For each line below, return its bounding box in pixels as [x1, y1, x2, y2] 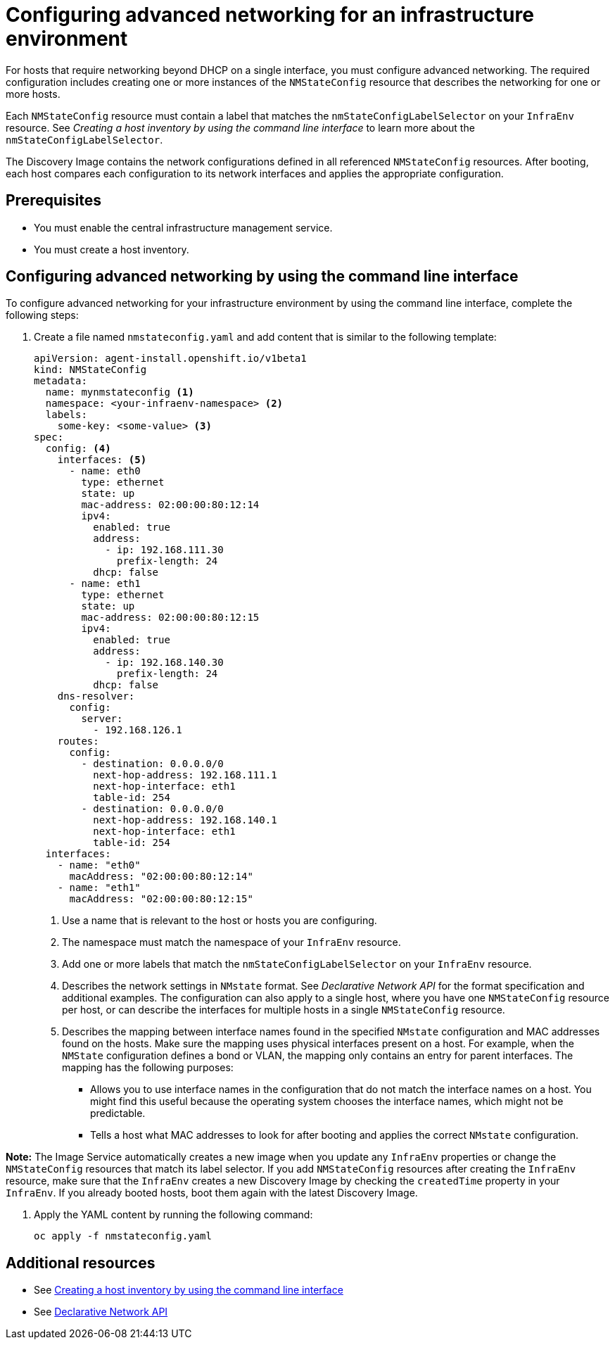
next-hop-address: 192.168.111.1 [93, 769, 277, 781]
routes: [57, 735, 99, 747]
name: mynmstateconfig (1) [45, 386, 194, 398]
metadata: [34, 375, 87, 387]
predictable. [90, 1107, 146, 1120]
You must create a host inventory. [34, 243, 189, 255]
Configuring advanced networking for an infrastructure [6, 3, 534, 27]
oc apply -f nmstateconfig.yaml [34, 1230, 212, 1242]
